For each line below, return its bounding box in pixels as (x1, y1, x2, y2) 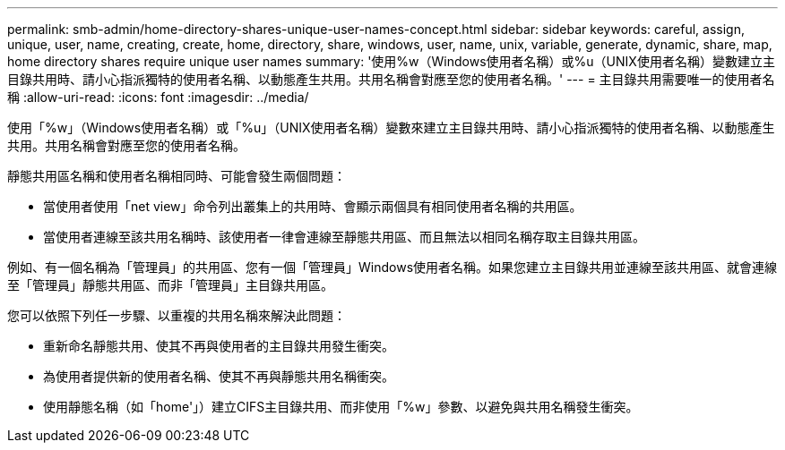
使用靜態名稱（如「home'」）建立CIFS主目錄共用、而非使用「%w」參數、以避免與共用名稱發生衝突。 (43, 399, 639, 414)
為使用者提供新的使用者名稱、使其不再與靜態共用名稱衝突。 (43, 369, 394, 384)
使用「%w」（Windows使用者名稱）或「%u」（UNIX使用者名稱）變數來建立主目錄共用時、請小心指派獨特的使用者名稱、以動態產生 (7, 120, 775, 135)
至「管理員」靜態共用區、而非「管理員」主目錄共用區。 (7, 277, 333, 293)
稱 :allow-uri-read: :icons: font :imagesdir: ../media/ (7, 89, 309, 105)
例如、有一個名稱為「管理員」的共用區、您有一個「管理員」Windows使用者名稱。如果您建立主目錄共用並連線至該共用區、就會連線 (7, 259, 778, 275)
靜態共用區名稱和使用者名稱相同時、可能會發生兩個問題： (7, 168, 346, 183)
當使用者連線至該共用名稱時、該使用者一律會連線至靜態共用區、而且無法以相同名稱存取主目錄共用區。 (43, 229, 645, 244)
